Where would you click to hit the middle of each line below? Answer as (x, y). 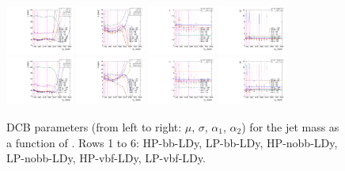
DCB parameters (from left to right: (94, 127)
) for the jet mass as (290, 127)
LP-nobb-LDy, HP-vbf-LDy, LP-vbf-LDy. (106, 158)
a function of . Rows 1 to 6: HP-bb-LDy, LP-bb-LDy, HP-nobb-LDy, (172, 142)
